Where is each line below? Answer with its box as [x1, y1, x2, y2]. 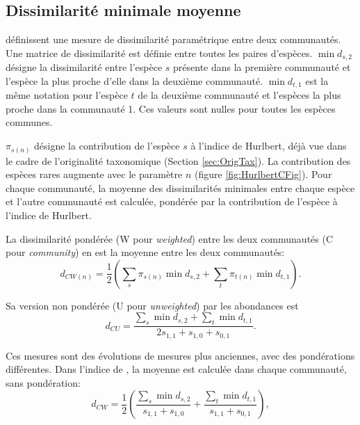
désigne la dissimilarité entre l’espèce [6, 60, 163, 74]
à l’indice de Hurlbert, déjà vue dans [190, 138, 347, 153]
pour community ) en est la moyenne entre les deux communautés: [6, 245, 285, 259]
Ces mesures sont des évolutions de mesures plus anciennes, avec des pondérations [6, 348, 355, 362]
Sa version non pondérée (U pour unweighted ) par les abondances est [6, 298, 299, 312]
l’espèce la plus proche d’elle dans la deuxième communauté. [6, 73, 263, 88]
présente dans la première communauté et [173, 60, 351, 74]
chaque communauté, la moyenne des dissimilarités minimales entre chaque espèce [6, 180, 355, 195]
